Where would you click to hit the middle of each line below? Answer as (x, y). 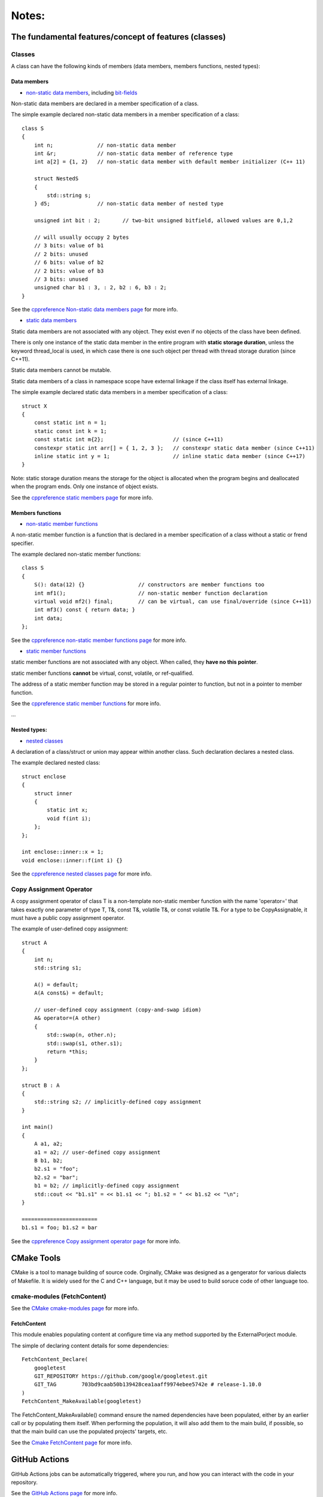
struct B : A (41, 1085)
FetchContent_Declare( (55, 1360)
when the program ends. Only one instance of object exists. (85, 487)
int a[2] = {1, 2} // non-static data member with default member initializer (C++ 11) (170, 162)
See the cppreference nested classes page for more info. (81, 874)
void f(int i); (69, 818)
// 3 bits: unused (61, 279)
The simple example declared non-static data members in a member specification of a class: (125, 114)
